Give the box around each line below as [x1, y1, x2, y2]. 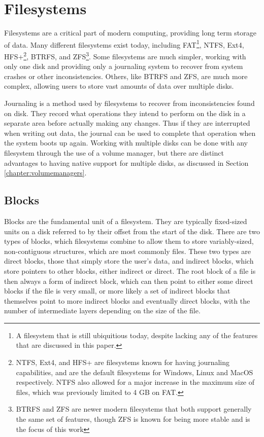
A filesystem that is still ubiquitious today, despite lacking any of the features [16, 330, 258, 340]
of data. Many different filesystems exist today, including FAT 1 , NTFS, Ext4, [4, 38, 244, 50]
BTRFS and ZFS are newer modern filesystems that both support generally [16, 404, 252, 414]
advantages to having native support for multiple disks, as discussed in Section [4, 157, 249, 168]
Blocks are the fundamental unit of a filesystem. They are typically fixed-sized [4, 215, 247, 226]
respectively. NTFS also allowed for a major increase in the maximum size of [16, 377, 255, 387]
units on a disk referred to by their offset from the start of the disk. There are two [4, 226, 260, 236]
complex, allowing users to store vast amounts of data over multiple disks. [4, 81, 234, 91]
